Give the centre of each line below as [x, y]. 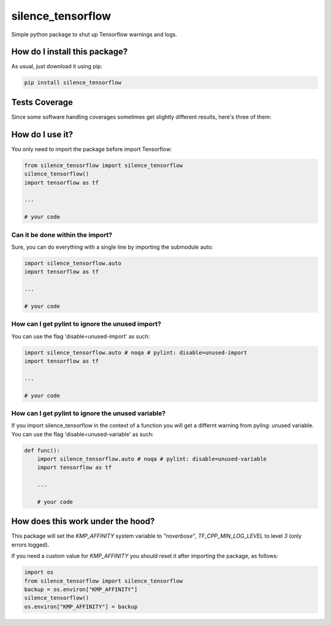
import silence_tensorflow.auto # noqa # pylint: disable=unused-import [136, 352]
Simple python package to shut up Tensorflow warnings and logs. [94, 34]
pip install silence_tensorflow [73, 83]
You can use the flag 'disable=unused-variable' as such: [82, 434]
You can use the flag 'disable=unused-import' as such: [81, 336]
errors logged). [30, 545]
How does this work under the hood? [83, 522]
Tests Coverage [42, 102]
